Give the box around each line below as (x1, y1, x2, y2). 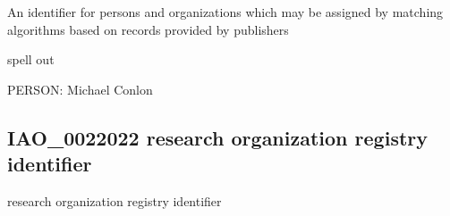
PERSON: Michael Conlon (7, 79, 153, 98)
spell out (7, 50, 55, 69)
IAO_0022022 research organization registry (7, 123, 428, 151)
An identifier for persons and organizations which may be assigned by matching (7, 3, 444, 21)
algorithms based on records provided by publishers (7, 20, 289, 38)
